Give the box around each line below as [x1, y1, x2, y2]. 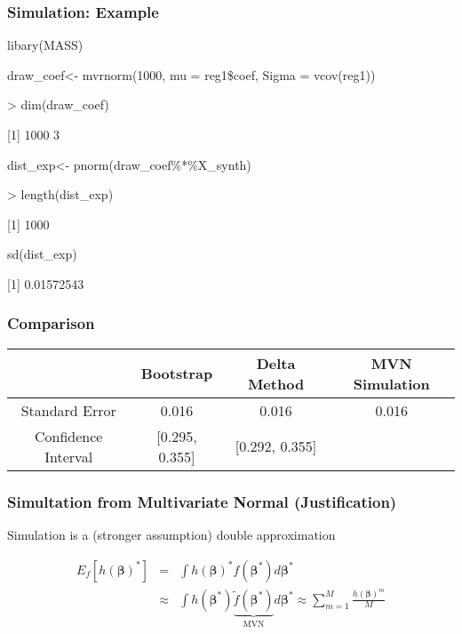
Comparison [7, 312, 95, 334]
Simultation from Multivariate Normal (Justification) [7, 490, 397, 512]
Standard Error [20, 399, 116, 421]
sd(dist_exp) [7, 245, 77, 263]
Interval [44, 445, 93, 467]
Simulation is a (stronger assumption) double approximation [7, 526, 336, 543]
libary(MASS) [7, 36, 84, 54]
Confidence [34, 425, 103, 446]
